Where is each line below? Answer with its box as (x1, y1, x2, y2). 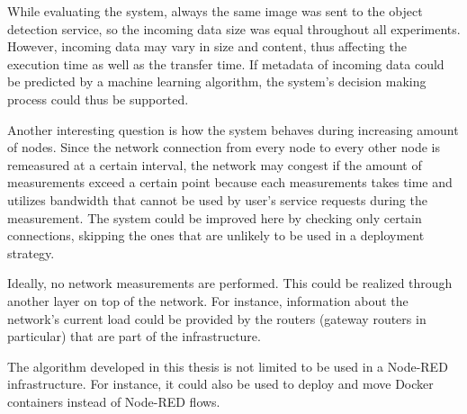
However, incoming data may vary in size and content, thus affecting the (7, 37, 407, 56)
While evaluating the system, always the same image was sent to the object (7, 2, 423, 20)
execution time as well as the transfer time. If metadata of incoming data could (7, 54, 445, 73)
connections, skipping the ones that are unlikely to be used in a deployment (7, 226, 425, 245)
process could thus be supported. (7, 89, 189, 108)
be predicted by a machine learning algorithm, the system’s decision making (7, 72, 427, 91)
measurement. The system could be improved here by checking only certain (7, 208, 422, 227)
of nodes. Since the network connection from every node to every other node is (7, 138, 440, 157)
